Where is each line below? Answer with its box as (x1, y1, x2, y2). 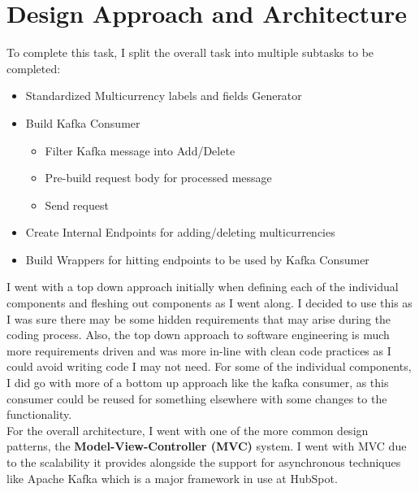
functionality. (6, 406, 72, 423)
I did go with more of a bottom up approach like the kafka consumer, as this (6, 374, 389, 391)
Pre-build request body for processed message (45, 169, 272, 186)
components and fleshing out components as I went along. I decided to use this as (6, 294, 413, 311)
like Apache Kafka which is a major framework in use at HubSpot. (6, 469, 338, 486)
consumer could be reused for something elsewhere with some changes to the (6, 390, 387, 407)
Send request (45, 196, 109, 213)
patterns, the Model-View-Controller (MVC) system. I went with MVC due (6, 438, 407, 455)
